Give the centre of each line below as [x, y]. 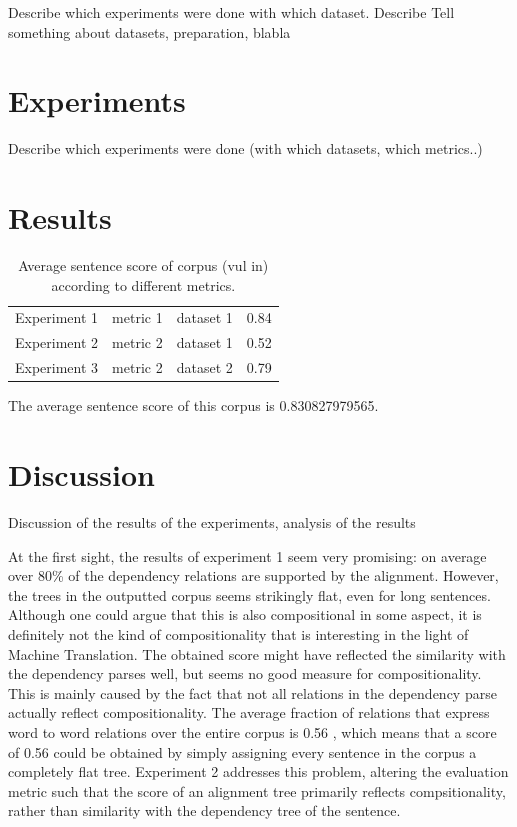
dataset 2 [204, 367]
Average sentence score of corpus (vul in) [143, 265]
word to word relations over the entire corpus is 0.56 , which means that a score [252, 731]
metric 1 [137, 317]
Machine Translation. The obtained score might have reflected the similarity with [257, 653]
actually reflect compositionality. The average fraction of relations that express [249, 712]
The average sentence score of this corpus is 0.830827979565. [193, 405]
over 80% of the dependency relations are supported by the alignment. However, [253, 575]
